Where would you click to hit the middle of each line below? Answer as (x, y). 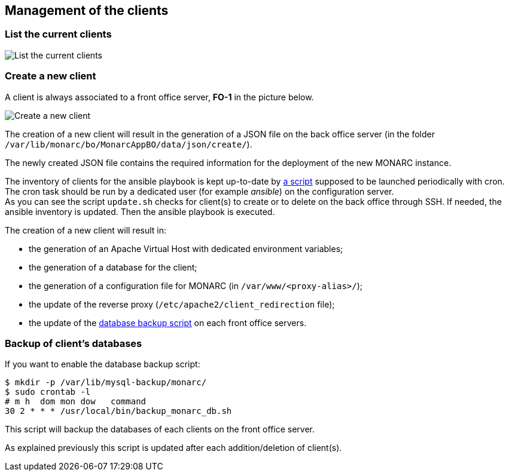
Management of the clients (87, 10)
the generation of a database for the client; (113, 267)
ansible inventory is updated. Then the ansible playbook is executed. (140, 211)
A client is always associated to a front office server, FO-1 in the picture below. (159, 97)
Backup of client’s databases (74, 343)
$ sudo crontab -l (48, 392)
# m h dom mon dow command (76, 402)
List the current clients (58, 34)
